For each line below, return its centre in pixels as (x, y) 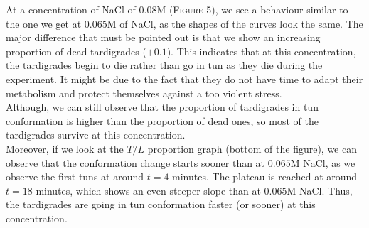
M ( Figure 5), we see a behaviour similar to (252, 9)
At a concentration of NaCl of (71, 9)
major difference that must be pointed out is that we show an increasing (163, 37)
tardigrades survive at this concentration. (96, 135)
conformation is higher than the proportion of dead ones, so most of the (162, 120)
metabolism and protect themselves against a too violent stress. (144, 93)
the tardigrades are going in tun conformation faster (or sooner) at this (161, 204)
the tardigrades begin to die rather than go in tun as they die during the (164, 65)
